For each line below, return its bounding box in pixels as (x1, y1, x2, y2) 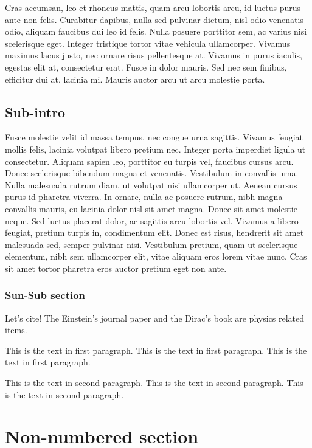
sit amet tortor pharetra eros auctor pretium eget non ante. (5, 261, 227, 274)
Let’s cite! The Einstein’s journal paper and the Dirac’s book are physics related (5, 311, 305, 324)
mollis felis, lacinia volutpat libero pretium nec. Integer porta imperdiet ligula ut (5, 142, 306, 155)
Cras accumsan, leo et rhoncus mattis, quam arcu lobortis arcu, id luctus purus (5, 1, 301, 13)
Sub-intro (5, 102, 66, 121)
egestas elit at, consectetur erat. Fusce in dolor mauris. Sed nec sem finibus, (5, 60, 287, 73)
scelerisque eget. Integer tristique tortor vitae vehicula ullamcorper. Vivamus (5, 36, 291, 49)
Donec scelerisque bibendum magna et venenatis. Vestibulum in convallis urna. (5, 167, 299, 179)
